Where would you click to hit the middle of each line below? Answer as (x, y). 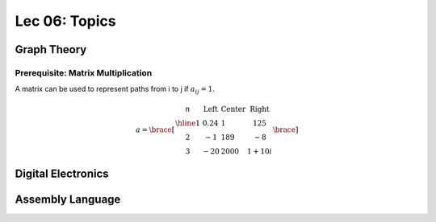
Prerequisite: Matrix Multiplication (84, 72)
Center (233, 109)
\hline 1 (188, 123)
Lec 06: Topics (65, 21)
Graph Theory (51, 49)
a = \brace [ (155, 129)
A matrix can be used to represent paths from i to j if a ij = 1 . (115, 90)
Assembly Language (68, 199)
